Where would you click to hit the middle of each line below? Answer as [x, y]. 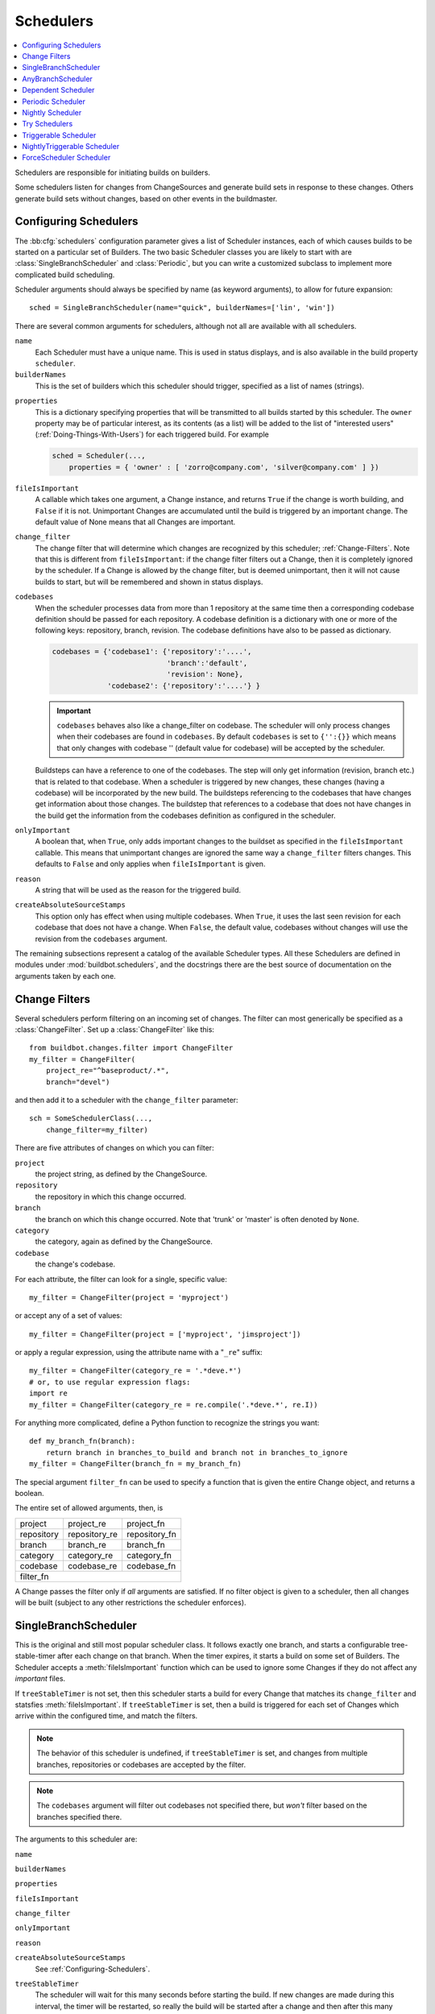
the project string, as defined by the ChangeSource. [121, 1174]
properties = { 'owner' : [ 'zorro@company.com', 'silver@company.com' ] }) [224, 467]
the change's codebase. [75, 1264]
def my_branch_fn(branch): [83, 1441]
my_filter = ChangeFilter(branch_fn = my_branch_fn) [135, 1464]
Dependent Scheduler [58, 90]
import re [48, 1393]
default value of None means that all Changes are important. [135, 522]
